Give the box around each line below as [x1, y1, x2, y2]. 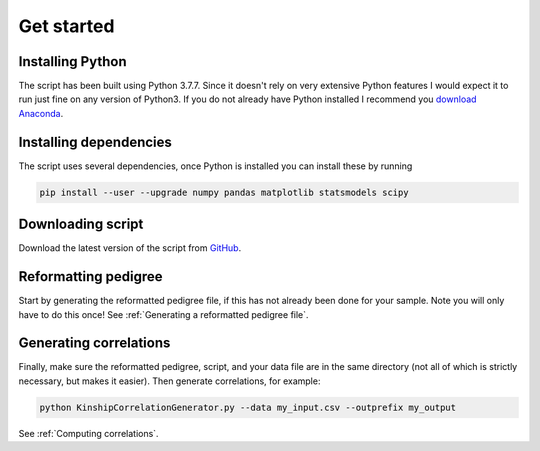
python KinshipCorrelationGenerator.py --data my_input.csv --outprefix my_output [39, 401, 457, 413]
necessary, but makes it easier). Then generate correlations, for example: [18, 375, 321, 387]
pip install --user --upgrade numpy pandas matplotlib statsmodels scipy [39, 186, 409, 198]
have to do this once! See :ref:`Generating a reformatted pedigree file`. [18, 308, 309, 320]
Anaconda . [18, 107, 64, 119]
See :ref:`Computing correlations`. [18, 427, 159, 439]
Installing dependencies [18, 133, 172, 150]
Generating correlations [18, 335, 171, 352]
